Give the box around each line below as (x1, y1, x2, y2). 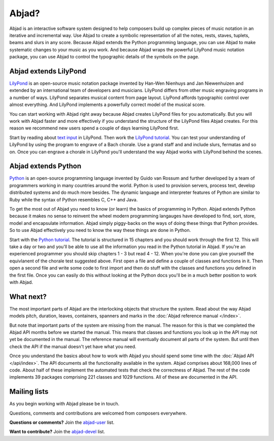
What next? (9, 292, 47, 301)
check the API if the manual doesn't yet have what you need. (9, 343, 136, 350)
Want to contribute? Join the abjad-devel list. (9, 429, 105, 435)
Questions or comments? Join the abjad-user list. (9, 419, 115, 426)
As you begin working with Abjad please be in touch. (9, 401, 120, 407)
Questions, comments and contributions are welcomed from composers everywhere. (9, 410, 187, 416)
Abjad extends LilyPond (9, 66, 86, 76)
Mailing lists (9, 387, 49, 396)
